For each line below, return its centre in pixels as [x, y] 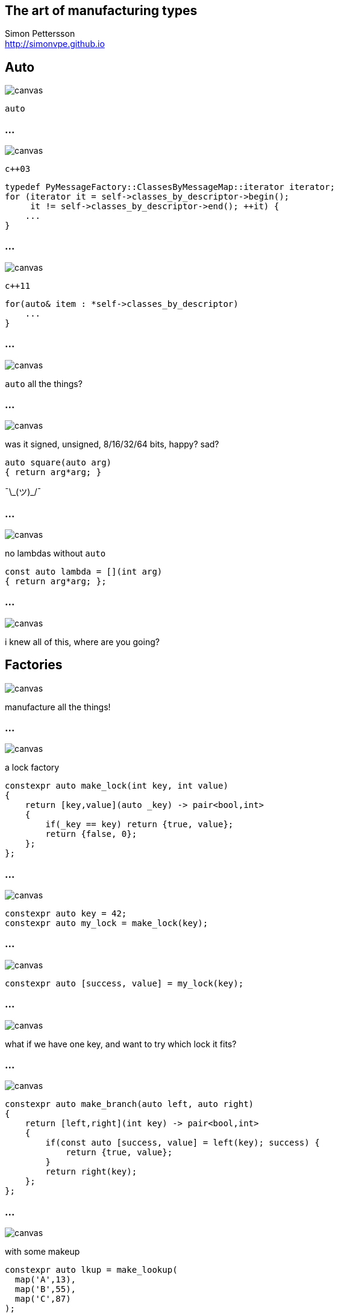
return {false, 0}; [91, 834]
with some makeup [42, 1252]
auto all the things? [44, 383]
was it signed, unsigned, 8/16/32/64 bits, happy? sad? [112, 444]
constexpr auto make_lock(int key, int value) [117, 786]
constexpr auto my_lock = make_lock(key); [107, 923]
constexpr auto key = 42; [66, 914]
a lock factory [32, 768]
